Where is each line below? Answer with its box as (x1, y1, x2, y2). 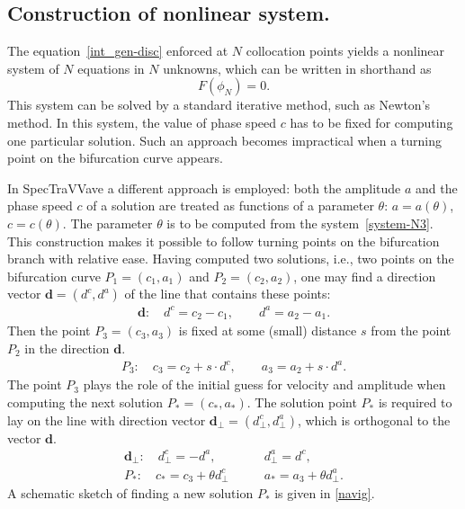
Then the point (7, 321, 91, 340)
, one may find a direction (293, 266, 436, 285)
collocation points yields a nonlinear (246, 41, 445, 60)
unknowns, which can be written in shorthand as (163, 58, 432, 77)
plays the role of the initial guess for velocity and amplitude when (83, 375, 446, 394)
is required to (378, 393, 452, 412)
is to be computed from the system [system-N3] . (166, 213, 434, 232)
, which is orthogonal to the (297, 410, 451, 429)
